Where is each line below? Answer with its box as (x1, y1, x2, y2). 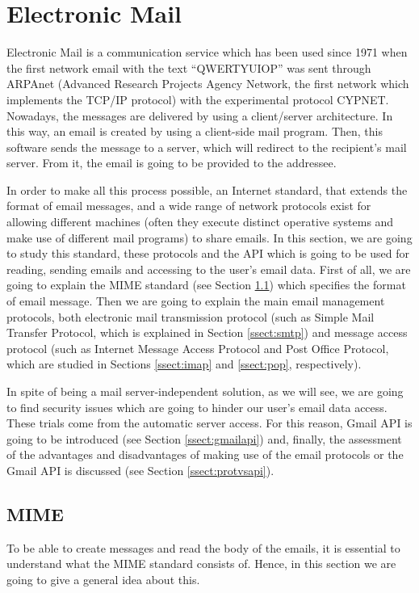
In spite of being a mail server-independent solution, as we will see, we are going (6, 383, 404, 399)
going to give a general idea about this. (6, 570, 200, 587)
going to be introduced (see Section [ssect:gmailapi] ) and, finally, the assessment (6, 430, 402, 447)
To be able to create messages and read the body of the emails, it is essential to (6, 539, 400, 556)
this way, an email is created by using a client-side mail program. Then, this (6, 123, 383, 140)
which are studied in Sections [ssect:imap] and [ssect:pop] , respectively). (6, 355, 362, 372)
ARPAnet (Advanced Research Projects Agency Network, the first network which (6, 75, 409, 92)
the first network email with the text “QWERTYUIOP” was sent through (6, 59, 371, 76)
